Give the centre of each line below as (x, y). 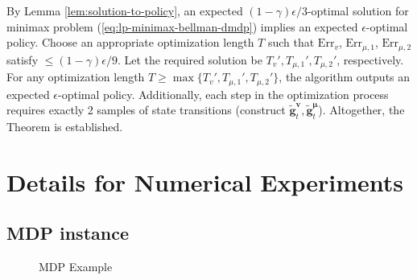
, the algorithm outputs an (345, 77)
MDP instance (68, 233)
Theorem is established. (65, 126)
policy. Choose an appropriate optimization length (130, 42)
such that (291, 42)
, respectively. (370, 59)
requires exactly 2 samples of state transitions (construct (146, 110)
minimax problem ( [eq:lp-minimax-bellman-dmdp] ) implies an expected (182, 26)
